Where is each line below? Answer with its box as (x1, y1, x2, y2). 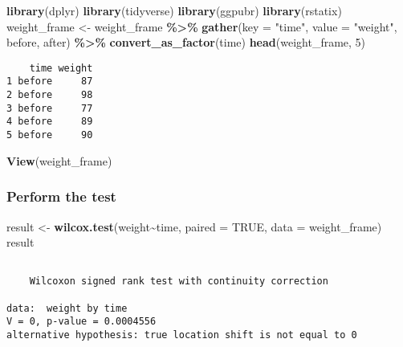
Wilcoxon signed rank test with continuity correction (29, 276, 328, 288)
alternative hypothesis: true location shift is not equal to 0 (6, 329, 357, 341)
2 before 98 (6, 89, 93, 101)
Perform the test (6, 186, 116, 206)
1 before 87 (6, 76, 93, 88)
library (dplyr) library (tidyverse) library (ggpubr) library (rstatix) (6, 2, 342, 18)
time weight (29, 62, 93, 74)
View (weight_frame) (6, 152, 112, 169)
